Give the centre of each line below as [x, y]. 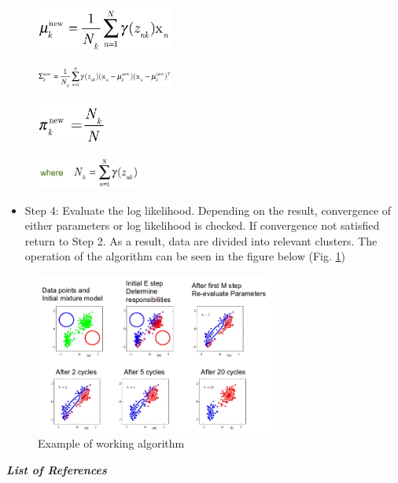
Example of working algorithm [111, 443]
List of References [57, 469]
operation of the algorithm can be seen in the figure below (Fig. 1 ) [185, 256]
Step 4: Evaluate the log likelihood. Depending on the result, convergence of [208, 210]
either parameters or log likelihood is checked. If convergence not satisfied [202, 225]
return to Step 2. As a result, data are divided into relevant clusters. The [201, 240]
